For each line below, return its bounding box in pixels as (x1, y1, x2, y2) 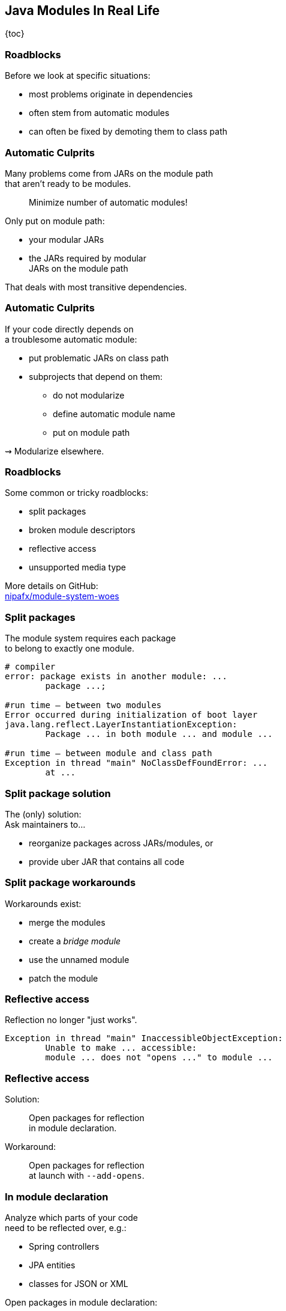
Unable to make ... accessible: (45, 1043, 197, 1053)
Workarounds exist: (5, 898, 82, 909)
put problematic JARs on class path (29, 352, 169, 363)
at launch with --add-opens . (29, 1170, 144, 1181)
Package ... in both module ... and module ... (45, 729, 273, 739)
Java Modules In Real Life (5, 3, 160, 18)
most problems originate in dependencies (29, 89, 193, 100)
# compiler (5, 662, 56, 672)
